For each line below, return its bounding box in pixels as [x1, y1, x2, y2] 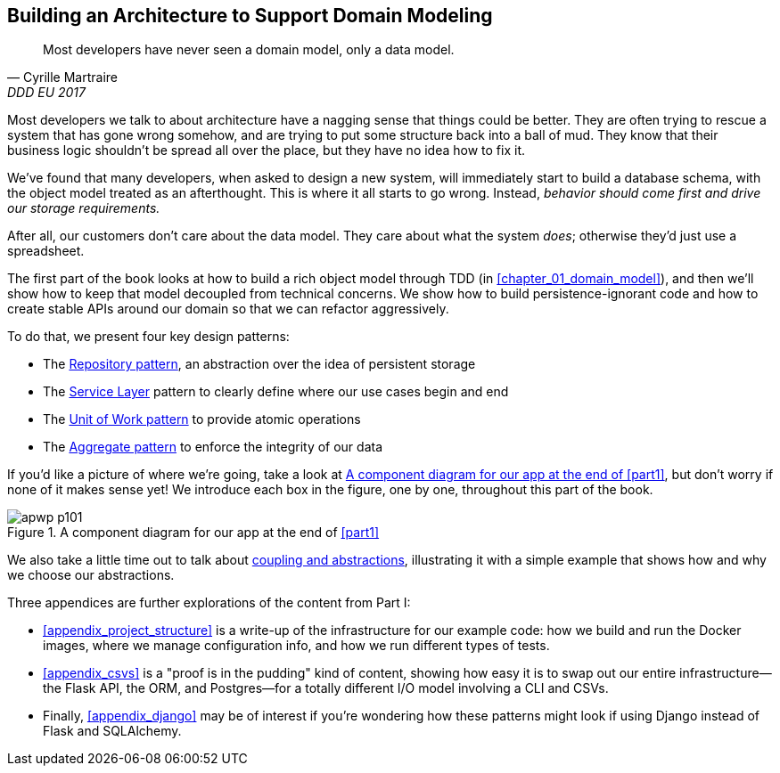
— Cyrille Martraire [7, 69, 119, 85]
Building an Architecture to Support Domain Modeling [7, 4, 493, 27]
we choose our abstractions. [7, 567, 175, 583]
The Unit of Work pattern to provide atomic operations [43, 411, 361, 427]
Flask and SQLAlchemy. [43, 723, 182, 739]
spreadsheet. [7, 243, 85, 259]
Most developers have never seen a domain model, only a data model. [43, 42, 455, 58]
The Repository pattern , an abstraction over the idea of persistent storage [43, 356, 476, 372]
